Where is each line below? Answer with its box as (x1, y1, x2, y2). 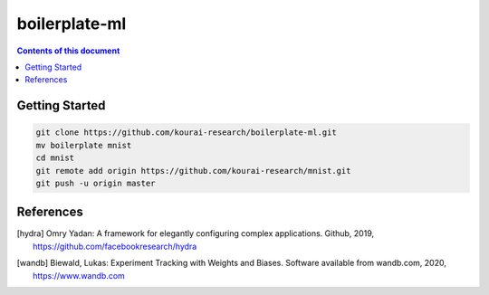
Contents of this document (16, 45, 120, 56)
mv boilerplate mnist (35, 140, 132, 150)
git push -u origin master (35, 177, 156, 188)
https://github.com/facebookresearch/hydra (33, 241, 197, 252)
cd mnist (35, 153, 75, 163)
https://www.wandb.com (33, 270, 126, 281)
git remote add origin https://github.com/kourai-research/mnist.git (35, 166, 351, 176)
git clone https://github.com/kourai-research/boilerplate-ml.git (35, 128, 337, 138)
